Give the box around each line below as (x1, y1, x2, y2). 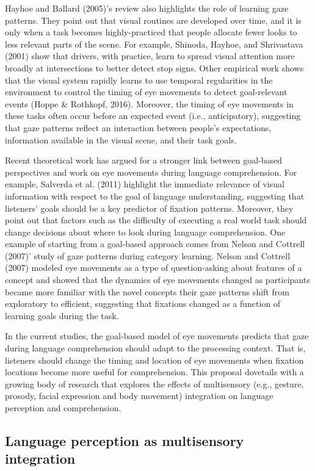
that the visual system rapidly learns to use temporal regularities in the (5, 73, 273, 86)
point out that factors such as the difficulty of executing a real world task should (5, 214, 307, 226)
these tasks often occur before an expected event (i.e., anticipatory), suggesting (5, 109, 301, 122)
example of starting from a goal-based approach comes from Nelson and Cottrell (5, 237, 305, 250)
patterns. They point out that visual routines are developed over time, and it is (5, 13, 302, 26)
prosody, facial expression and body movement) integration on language (5, 389, 273, 402)
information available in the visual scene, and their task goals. (5, 133, 237, 146)
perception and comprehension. (5, 401, 121, 414)
